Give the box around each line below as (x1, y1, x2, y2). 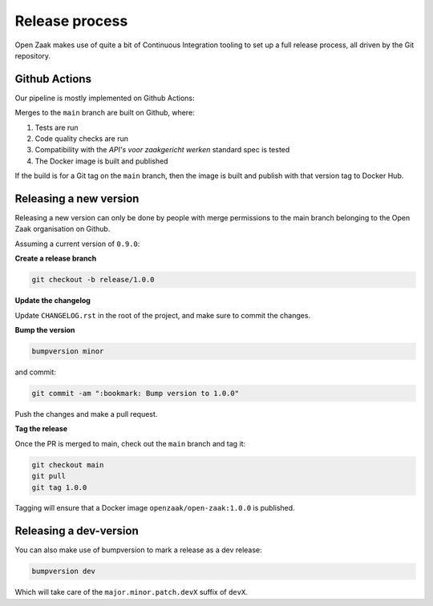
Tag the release (14, 424, 68, 434)
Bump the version (14, 325, 75, 335)
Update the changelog (14, 296, 91, 305)
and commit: (14, 367, 56, 377)
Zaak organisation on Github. (14, 224, 111, 234)
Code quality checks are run (34, 134, 128, 143)
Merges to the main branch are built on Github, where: (14, 108, 196, 118)
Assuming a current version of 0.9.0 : (14, 239, 140, 248)
